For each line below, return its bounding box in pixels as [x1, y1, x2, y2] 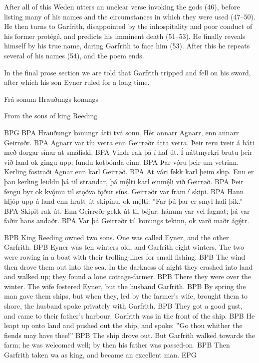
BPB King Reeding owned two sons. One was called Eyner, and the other [4, 232, 229, 242]
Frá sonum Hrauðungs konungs [4, 93, 99, 104]
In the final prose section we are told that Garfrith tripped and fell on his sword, [4, 67, 251, 77]
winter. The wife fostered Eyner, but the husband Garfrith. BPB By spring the [4, 281, 246, 291]
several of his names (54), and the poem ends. [4, 50, 144, 60]
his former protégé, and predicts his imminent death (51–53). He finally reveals [4, 30, 246, 41]
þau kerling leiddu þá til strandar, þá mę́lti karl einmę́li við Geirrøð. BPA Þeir [4, 176, 244, 186]
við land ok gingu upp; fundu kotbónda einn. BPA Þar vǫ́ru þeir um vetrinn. [4, 156, 239, 167]
